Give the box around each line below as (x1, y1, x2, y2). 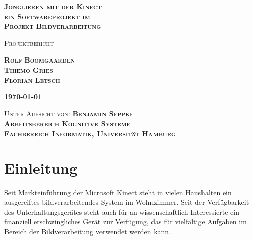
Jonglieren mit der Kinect (4, 1, 102, 11)
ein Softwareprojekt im (4, 11, 90, 21)
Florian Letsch (4, 74, 60, 85)
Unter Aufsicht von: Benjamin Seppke (4, 108, 134, 118)
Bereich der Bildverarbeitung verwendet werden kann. (4, 226, 171, 237)
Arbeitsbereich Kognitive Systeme (4, 118, 130, 129)
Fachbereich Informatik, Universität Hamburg (4, 128, 176, 138)
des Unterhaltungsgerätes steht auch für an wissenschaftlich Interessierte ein (4, 206, 239, 217)
